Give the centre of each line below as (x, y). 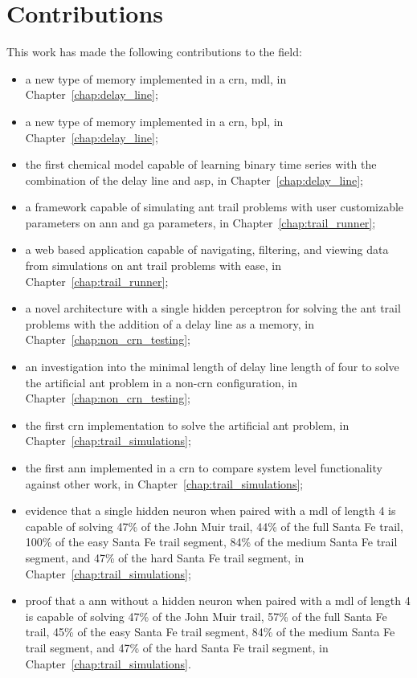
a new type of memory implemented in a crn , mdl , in (156, 78)
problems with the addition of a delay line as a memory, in (170, 323)
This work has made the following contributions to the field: (154, 52)
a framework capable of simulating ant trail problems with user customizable (215, 207)
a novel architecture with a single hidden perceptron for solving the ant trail (213, 308)
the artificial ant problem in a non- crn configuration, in (161, 382)
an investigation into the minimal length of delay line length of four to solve (212, 367)
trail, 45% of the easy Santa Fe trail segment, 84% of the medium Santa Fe (210, 632)
